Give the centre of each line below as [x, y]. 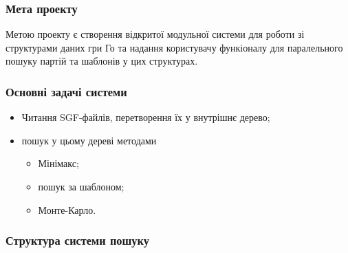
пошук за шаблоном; [81, 186]
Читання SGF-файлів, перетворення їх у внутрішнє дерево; [146, 117]
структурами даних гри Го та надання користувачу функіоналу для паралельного [174, 47]
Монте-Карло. [67, 209]
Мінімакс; [58, 163]
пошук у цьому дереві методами [89, 140]
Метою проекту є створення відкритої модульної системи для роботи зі [155, 34]
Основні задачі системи [66, 91]
